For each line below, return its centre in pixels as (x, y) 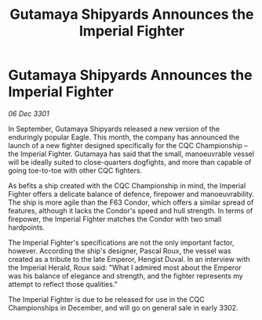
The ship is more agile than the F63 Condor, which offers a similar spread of (131, 202)
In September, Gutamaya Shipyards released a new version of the (114, 129)
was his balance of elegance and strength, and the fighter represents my (126, 275)
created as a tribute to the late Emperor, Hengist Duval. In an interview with (129, 259)
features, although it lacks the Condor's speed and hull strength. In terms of (131, 210)
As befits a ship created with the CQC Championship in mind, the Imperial (127, 185)
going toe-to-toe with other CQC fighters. (75, 170)
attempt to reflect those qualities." (63, 284)
